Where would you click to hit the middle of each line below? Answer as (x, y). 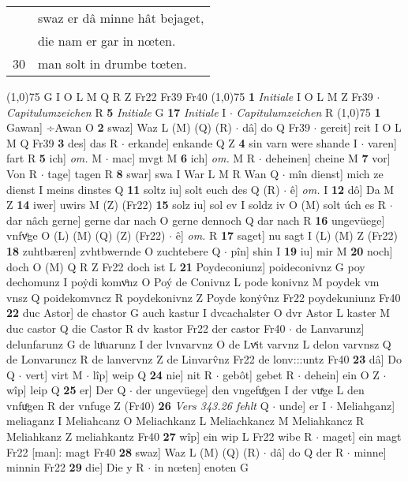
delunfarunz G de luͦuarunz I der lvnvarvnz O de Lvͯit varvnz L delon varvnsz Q (199, 343)
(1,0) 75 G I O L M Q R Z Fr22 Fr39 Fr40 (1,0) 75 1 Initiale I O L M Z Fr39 (190, 96)
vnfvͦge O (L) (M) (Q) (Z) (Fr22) (86, 235)
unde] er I (303, 405)
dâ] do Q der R (307, 451)
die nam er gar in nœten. (107, 41)
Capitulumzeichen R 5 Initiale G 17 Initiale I (116, 112)
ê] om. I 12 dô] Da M (342, 189)
